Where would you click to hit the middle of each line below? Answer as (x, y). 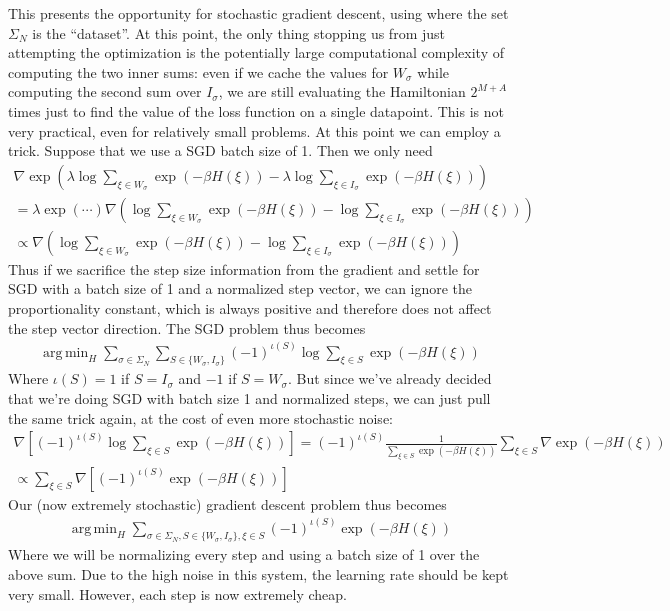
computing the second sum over (105, 91)
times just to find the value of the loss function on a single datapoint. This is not (256, 110)
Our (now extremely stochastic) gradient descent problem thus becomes (227, 503)
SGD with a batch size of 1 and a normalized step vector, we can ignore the (240, 288)
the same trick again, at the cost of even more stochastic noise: (200, 417)
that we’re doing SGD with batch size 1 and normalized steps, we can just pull (249, 398)
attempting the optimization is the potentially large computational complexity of (256, 52)
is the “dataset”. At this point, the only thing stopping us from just (238, 32)
